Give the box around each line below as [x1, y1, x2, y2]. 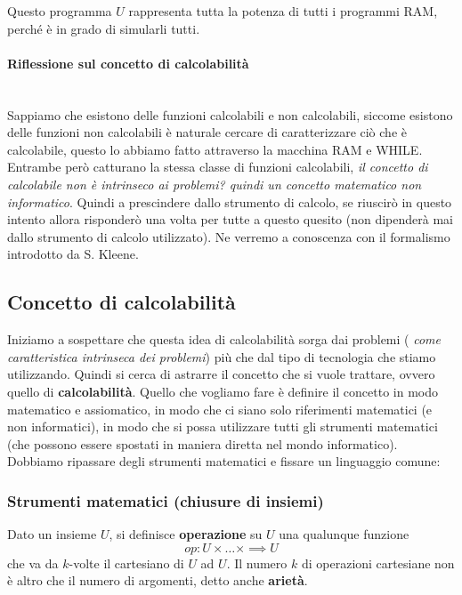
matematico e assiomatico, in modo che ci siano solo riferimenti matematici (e [7, 399, 433, 418]
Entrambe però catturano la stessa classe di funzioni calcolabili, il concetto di [7, 157, 428, 176]
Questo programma [7, 2, 112, 20]
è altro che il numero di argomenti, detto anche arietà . [7, 571, 308, 590]
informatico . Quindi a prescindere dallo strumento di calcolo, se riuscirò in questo [7, 192, 452, 211]
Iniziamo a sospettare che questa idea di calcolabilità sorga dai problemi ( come [7, 330, 441, 349]
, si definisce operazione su [109, 525, 263, 543]
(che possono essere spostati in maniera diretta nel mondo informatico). [7, 434, 398, 453]
